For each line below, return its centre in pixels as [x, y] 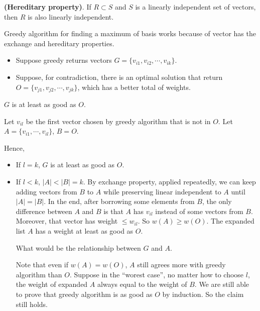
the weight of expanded [52, 284]
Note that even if [42, 265]
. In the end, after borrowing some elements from [119, 201]
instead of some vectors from [199, 211]
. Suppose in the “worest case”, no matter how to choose [157, 274]
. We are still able [222, 284]
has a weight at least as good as [84, 230]
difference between [44, 211]
